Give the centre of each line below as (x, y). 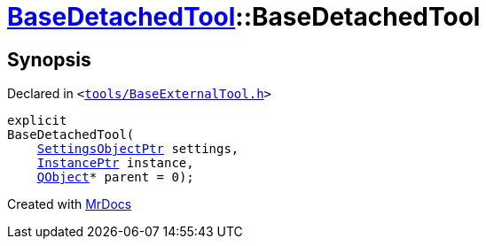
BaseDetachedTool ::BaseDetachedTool (244, 17)
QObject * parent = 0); (115, 177)
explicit (37, 121)
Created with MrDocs (70, 204)
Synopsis (49, 59)
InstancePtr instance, (115, 163)
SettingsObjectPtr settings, (138, 149)
